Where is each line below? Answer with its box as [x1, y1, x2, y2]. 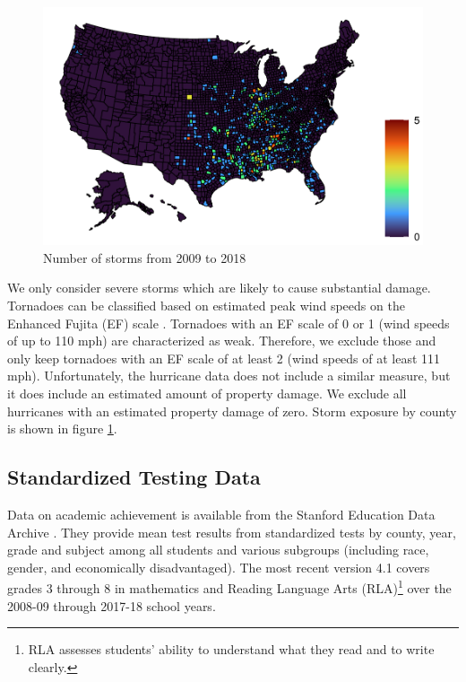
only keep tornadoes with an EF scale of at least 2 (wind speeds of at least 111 [7, 348, 441, 367]
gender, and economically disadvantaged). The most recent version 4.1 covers [7, 557, 430, 576]
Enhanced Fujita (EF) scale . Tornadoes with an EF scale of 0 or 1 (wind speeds [7, 313, 450, 332]
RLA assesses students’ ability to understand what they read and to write [28, 640, 435, 659]
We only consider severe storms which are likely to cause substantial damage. [7, 278, 431, 297]
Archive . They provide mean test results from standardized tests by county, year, [7, 522, 456, 541]
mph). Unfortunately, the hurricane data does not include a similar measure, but [7, 366, 451, 385]
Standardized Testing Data [7, 463, 261, 491]
